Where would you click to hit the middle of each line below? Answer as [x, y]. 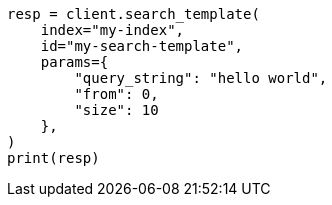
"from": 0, [116, 94]
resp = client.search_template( [133, 14]
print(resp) [53, 158]
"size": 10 [116, 110]
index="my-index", [112, 30]
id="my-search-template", [142, 46]
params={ [74, 62]
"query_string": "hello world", [201, 78]
